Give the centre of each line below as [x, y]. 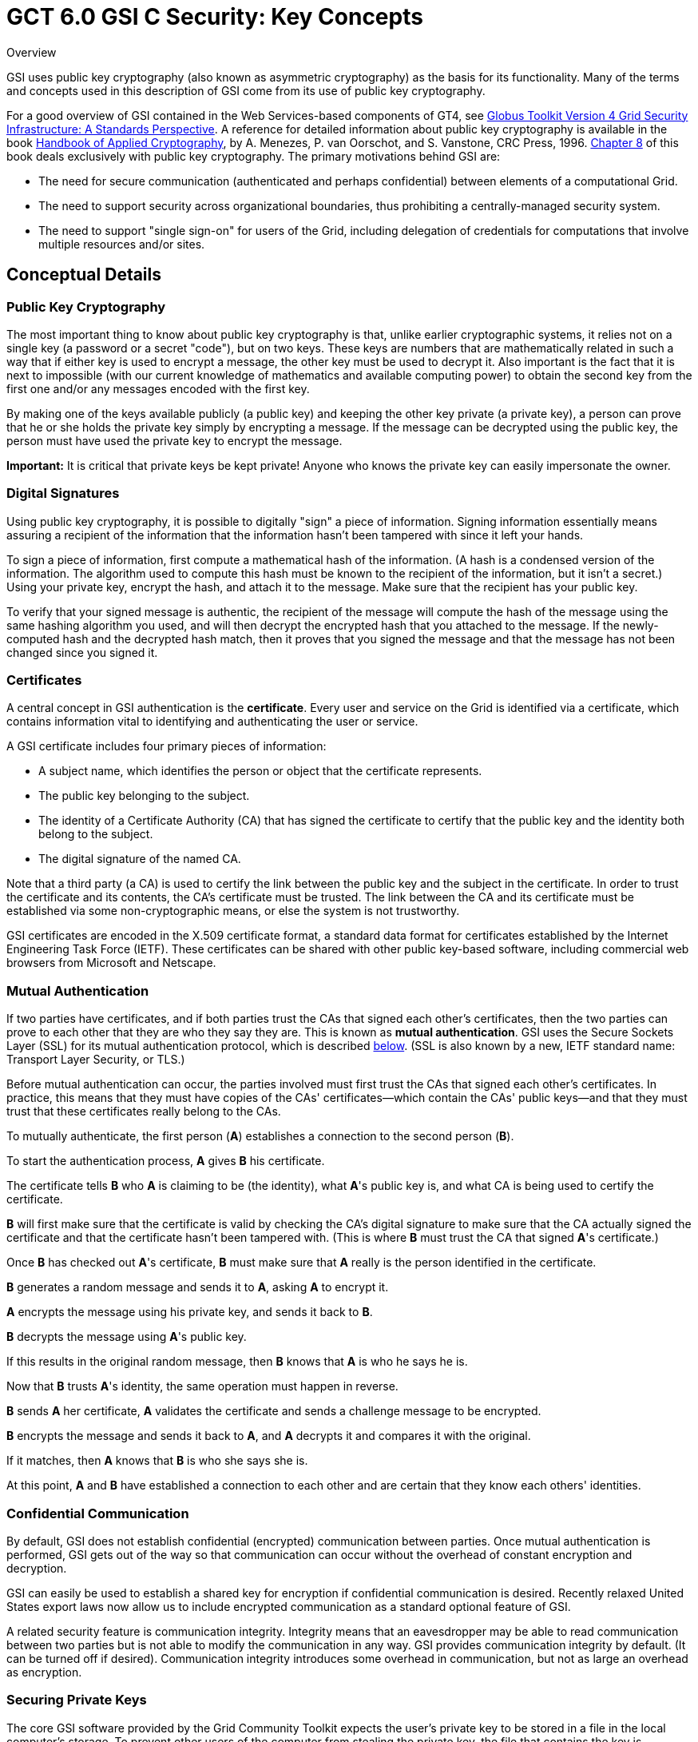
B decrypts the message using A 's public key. [127, 1337]
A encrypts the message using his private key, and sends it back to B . [190, 1312]
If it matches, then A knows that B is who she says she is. [157, 1461]
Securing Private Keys [77, 1700]
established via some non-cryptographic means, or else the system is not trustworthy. [233, 911]
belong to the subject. [96, 834]
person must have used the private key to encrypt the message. [174, 440]
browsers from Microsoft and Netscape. [111, 963]
